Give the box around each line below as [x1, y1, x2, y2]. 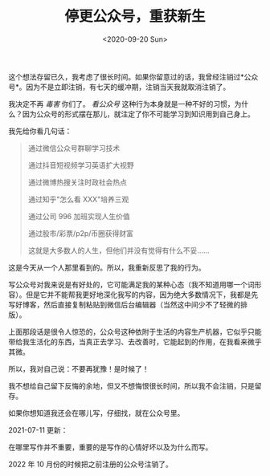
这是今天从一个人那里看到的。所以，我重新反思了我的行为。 [8, 262, 206, 272]
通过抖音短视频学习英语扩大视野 [27, 160, 134, 169]
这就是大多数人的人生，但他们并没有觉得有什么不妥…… [27, 246, 210, 255]
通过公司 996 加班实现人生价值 [27, 211, 130, 221]
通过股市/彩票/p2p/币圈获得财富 [27, 228, 134, 238]
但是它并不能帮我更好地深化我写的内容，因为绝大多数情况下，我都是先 [25, 290, 259, 299]
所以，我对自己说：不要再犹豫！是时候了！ [8, 364, 149, 373]
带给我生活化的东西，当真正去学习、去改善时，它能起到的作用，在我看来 [8, 336, 247, 346]
